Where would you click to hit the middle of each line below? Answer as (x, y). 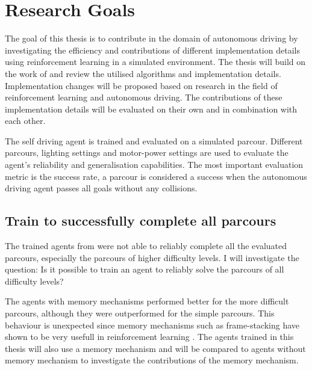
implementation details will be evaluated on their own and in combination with (151, 109)
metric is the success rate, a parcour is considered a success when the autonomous (156, 176)
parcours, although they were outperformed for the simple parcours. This (140, 313)
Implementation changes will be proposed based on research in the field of (141, 85)
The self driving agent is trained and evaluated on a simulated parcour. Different (154, 140)
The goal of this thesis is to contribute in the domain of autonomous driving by (151, 38)
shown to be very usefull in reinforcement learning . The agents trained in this (149, 337)
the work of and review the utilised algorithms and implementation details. (143, 73)
